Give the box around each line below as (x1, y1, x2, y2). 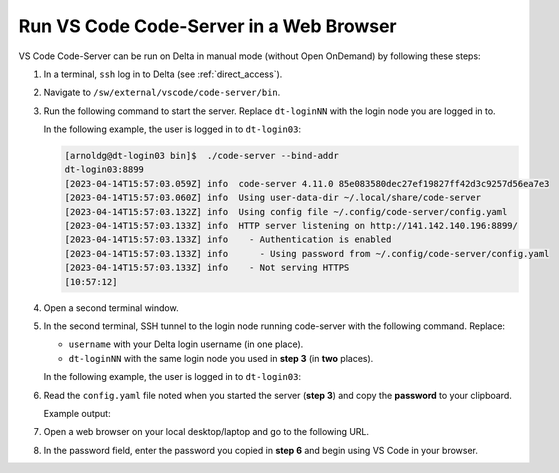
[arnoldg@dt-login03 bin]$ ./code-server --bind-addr (64, 150, 339, 162)
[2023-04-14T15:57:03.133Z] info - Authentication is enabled (64, 234, 392, 245)
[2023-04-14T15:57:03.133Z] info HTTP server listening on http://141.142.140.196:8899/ (64, 220, 519, 232)
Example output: (43, 407, 111, 419)
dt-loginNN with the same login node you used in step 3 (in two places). (68, 352, 374, 364)
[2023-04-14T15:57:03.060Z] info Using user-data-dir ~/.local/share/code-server (64, 192, 482, 204)
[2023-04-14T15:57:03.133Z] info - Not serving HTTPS (64, 262, 350, 274)
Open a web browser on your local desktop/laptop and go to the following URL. (43, 426, 370, 438)
